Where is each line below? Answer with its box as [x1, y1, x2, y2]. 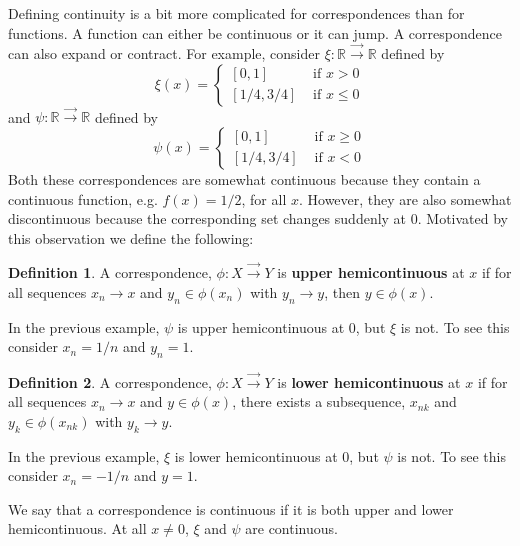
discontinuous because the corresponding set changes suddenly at [8, 208, 407, 229]
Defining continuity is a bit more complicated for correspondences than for [8, 3, 465, 23]
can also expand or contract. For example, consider [8, 42, 321, 63]
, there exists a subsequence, [232, 391, 406, 412]
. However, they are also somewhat [298, 188, 512, 209]
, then [324, 281, 360, 302]
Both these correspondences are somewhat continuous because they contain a [8, 168, 481, 189]
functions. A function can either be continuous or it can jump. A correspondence [8, 22, 502, 43]
